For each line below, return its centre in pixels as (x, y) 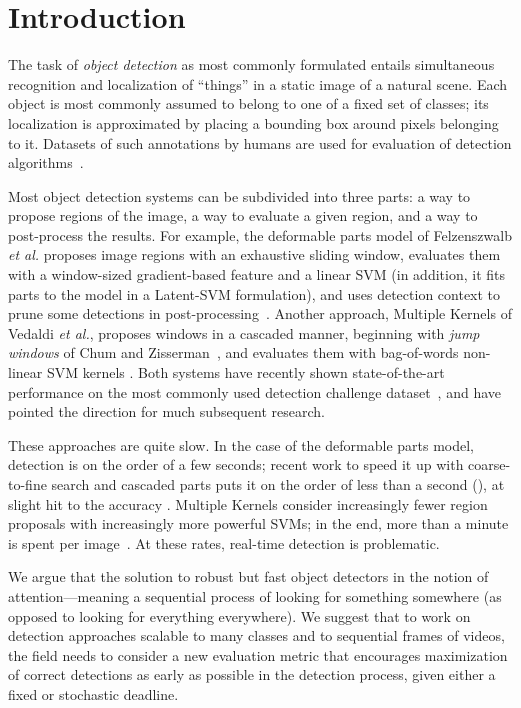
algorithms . (46, 162)
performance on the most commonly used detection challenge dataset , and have (255, 391)
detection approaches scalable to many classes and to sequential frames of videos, (256, 635)
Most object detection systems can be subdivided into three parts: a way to (239, 195)
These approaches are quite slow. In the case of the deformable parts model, (241, 444)
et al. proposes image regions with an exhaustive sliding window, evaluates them (254, 254)
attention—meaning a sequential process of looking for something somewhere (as (255, 595)
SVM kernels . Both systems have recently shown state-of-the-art (245, 372)
